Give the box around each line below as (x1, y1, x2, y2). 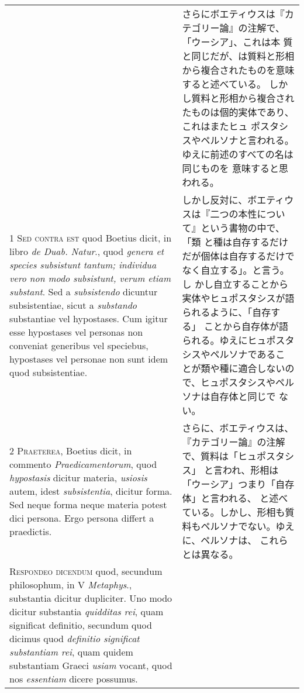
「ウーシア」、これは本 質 (182, 35, 293, 49)
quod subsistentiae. (9, 365, 88, 379)
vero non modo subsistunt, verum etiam (9, 271, 171, 285)
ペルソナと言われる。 (201, 133, 294, 147)
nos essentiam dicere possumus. (9, 672, 138, 685)
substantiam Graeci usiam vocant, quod (9, 658, 172, 672)
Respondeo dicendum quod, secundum (9, 564, 163, 578)
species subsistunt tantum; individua (9, 257, 157, 271)
